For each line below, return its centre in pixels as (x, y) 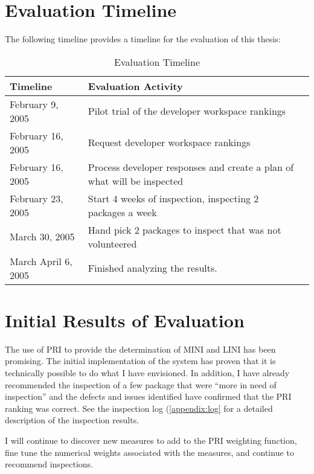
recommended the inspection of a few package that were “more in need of (141, 384)
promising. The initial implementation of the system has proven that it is (140, 361)
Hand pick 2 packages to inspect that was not (184, 229)
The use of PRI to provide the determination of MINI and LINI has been (140, 349)
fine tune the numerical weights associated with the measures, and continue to (149, 452)
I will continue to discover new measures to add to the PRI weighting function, (151, 440)
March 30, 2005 (42, 237)
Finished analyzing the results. (152, 268)
